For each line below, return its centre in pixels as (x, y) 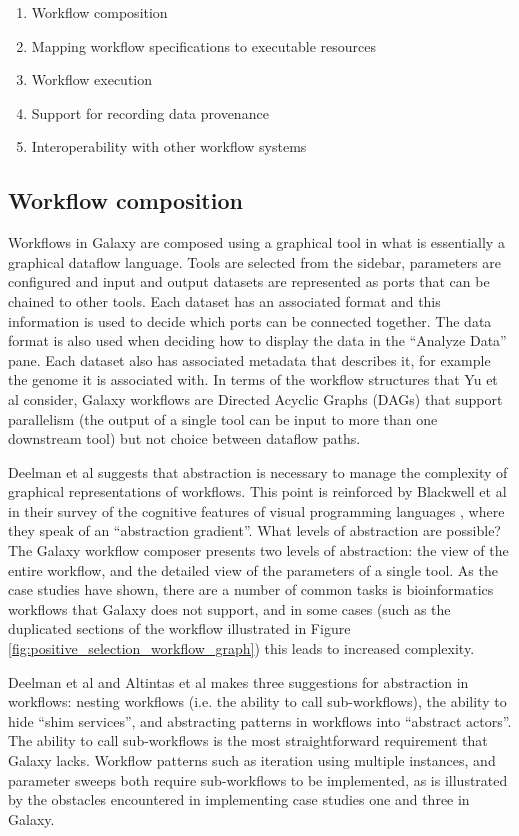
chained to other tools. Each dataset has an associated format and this (224, 300)
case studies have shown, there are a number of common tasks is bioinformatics (251, 589)
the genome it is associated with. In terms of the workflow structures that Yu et (253, 379)
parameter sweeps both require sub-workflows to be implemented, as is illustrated (258, 779)
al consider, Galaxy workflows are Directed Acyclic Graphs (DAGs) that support (255, 398)
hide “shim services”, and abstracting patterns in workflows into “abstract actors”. (260, 720)
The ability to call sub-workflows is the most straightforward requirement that (248, 740)
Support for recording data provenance (150, 112)
